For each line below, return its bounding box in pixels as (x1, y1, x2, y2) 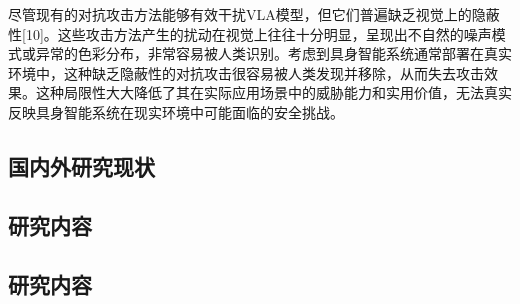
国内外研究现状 (8, 150, 155, 181)
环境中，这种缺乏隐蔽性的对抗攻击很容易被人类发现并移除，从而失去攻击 (8, 62, 484, 83)
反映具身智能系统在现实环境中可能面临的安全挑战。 (8, 101, 344, 122)
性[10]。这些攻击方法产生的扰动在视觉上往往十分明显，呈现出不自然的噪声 (8, 23, 492, 44)
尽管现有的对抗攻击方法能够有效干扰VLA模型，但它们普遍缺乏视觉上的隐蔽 (8, 4, 500, 24)
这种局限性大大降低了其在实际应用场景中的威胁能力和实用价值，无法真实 (35, 82, 512, 103)
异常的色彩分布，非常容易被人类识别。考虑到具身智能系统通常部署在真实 (35, 43, 512, 64)
